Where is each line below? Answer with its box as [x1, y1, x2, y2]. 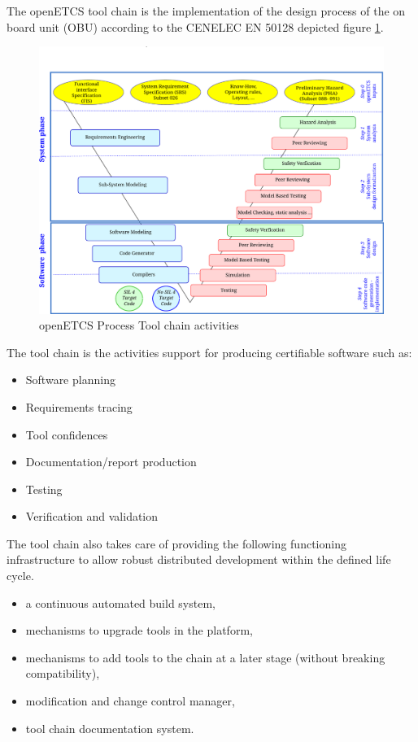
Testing [25, 480, 63, 497]
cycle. [7, 567, 34, 584]
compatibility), [25, 665, 100, 682]
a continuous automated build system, [25, 594, 216, 611]
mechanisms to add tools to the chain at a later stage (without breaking [25, 648, 385, 666]
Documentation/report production [25, 453, 197, 470]
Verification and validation [25, 508, 159, 525]
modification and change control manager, [25, 692, 235, 709]
